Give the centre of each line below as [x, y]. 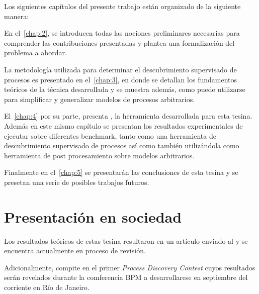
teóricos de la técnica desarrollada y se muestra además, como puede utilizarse [125, 89]
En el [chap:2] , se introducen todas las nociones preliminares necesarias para [122, 33]
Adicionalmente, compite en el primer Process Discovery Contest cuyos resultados [130, 267]
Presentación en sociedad [93, 216]
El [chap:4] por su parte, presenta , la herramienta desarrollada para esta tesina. [128, 116]
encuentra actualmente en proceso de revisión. [75, 251]
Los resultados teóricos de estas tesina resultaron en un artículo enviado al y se [126, 240]
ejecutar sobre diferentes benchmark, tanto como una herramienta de [110, 135]
